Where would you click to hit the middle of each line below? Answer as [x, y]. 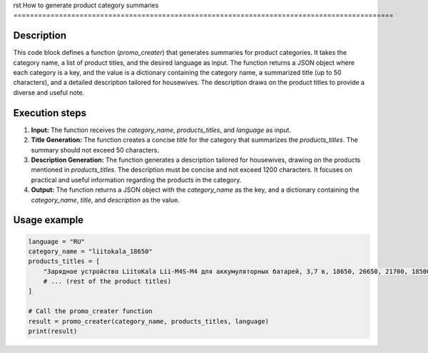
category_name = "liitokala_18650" [90, 251]
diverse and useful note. [49, 92]
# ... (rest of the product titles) [107, 281]
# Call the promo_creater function [90, 311]
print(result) [53, 331]
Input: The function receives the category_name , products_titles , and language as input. [161, 130]
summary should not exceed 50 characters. [95, 150]
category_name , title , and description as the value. [105, 200]
